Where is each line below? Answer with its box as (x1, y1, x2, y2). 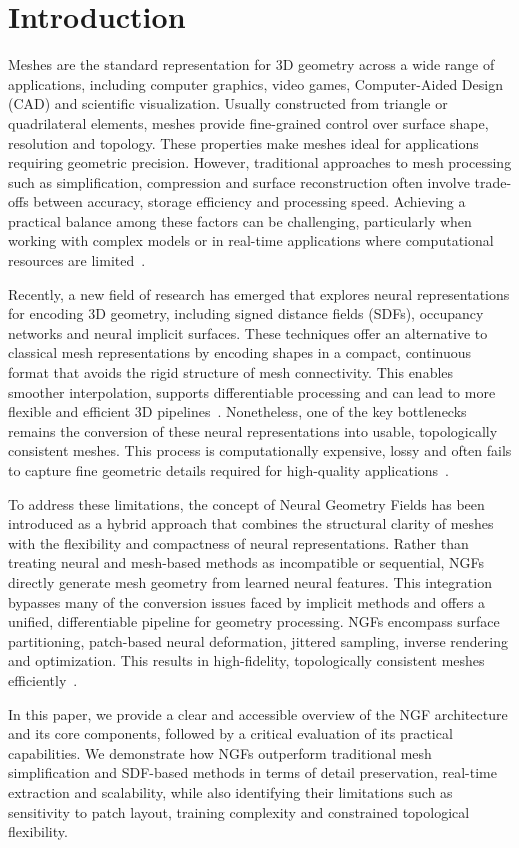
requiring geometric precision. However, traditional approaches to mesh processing (8, 152, 512, 173)
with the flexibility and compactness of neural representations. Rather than (8, 532, 469, 553)
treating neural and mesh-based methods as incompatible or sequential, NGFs (8, 552, 485, 573)
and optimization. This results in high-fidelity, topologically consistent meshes (8, 650, 485, 671)
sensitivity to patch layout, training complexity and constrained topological (8, 801, 470, 822)
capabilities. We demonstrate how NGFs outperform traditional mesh (8, 742, 432, 763)
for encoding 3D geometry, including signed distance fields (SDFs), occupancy (8, 303, 484, 324)
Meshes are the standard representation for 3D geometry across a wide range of (8, 54, 495, 75)
